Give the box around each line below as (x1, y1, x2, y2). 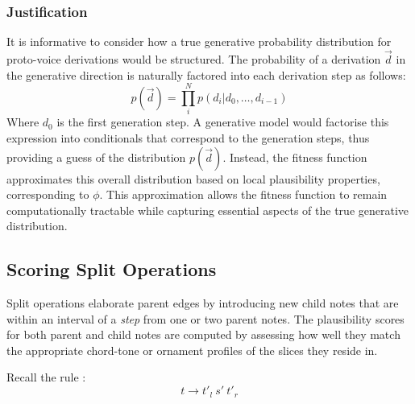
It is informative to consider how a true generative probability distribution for (6, 33, 392, 50)
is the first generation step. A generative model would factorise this (56, 113, 389, 130)
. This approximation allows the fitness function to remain (99, 186, 388, 203)
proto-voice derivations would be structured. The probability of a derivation (6, 51, 381, 68)
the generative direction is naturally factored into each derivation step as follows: (6, 66, 406, 83)
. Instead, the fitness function (222, 148, 367, 165)
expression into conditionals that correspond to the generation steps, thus (6, 129, 370, 146)
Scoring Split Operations (6, 257, 217, 282)
